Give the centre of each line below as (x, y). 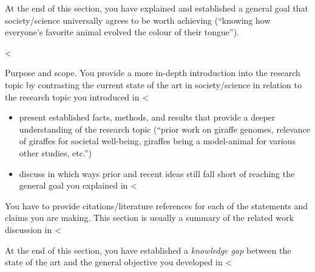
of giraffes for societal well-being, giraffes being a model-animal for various (157, 141)
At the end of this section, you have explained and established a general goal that (157, 8)
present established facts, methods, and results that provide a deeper (147, 117)
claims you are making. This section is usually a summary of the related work (149, 218)
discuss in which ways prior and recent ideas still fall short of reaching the (157, 173)
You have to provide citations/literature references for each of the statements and (157, 205)
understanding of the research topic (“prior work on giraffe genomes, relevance (165, 129)
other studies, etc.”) (55, 152)
